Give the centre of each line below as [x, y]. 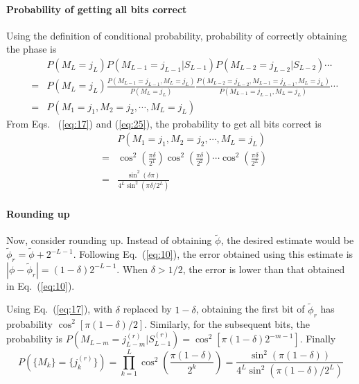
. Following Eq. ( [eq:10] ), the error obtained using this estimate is [213, 254]
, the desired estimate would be [287, 240]
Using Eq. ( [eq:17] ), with [60, 309]
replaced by [147, 309]
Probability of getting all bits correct [97, 9]
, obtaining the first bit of [250, 309]
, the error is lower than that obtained [264, 269]
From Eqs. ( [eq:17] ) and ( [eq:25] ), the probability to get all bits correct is [164, 123]
